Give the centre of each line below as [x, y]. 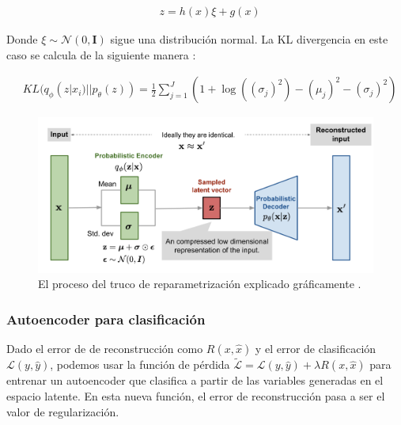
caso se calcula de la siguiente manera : [101, 54]
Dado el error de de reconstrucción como [105, 349]
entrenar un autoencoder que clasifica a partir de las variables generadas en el [195, 380]
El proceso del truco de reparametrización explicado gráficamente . [200, 284]
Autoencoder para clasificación [106, 319]
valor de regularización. [63, 411]
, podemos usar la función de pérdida [140, 364]
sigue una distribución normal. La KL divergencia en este [249, 39]
